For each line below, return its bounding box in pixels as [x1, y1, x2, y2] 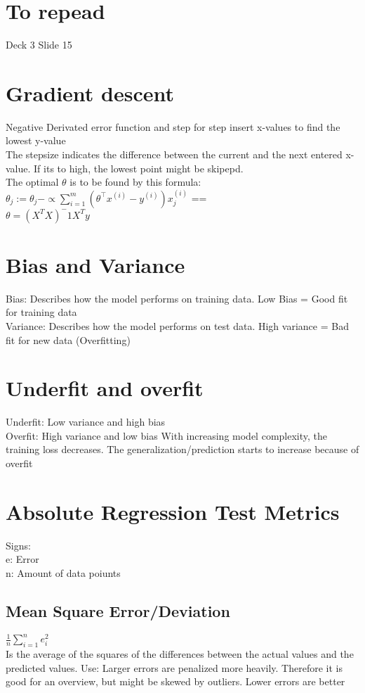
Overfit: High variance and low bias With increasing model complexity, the [6, 428, 328, 443]
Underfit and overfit [6, 374, 204, 402]
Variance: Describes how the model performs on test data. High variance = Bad [6, 318, 349, 333]
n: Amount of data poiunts [6, 565, 121, 580]
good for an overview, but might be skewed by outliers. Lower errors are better [6, 674, 345, 689]
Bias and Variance [6, 250, 185, 279]
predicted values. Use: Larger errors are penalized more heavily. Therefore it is [6, 660, 343, 675]
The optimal [6, 174, 59, 189]
